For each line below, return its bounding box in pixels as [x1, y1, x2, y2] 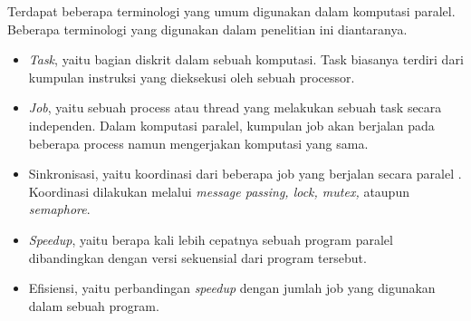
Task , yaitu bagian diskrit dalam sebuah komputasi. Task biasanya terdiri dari [28, 50, 464, 69]
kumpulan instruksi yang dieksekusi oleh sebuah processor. [28, 67, 355, 86]
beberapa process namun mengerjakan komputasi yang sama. [28, 133, 369, 152]
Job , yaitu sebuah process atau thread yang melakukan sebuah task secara [28, 98, 442, 117]
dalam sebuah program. [28, 296, 159, 315]
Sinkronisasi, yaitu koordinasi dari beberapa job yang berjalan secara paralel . [28, 164, 462, 183]
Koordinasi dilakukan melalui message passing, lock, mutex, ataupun [28, 181, 409, 200]
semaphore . [28, 199, 91, 219]
